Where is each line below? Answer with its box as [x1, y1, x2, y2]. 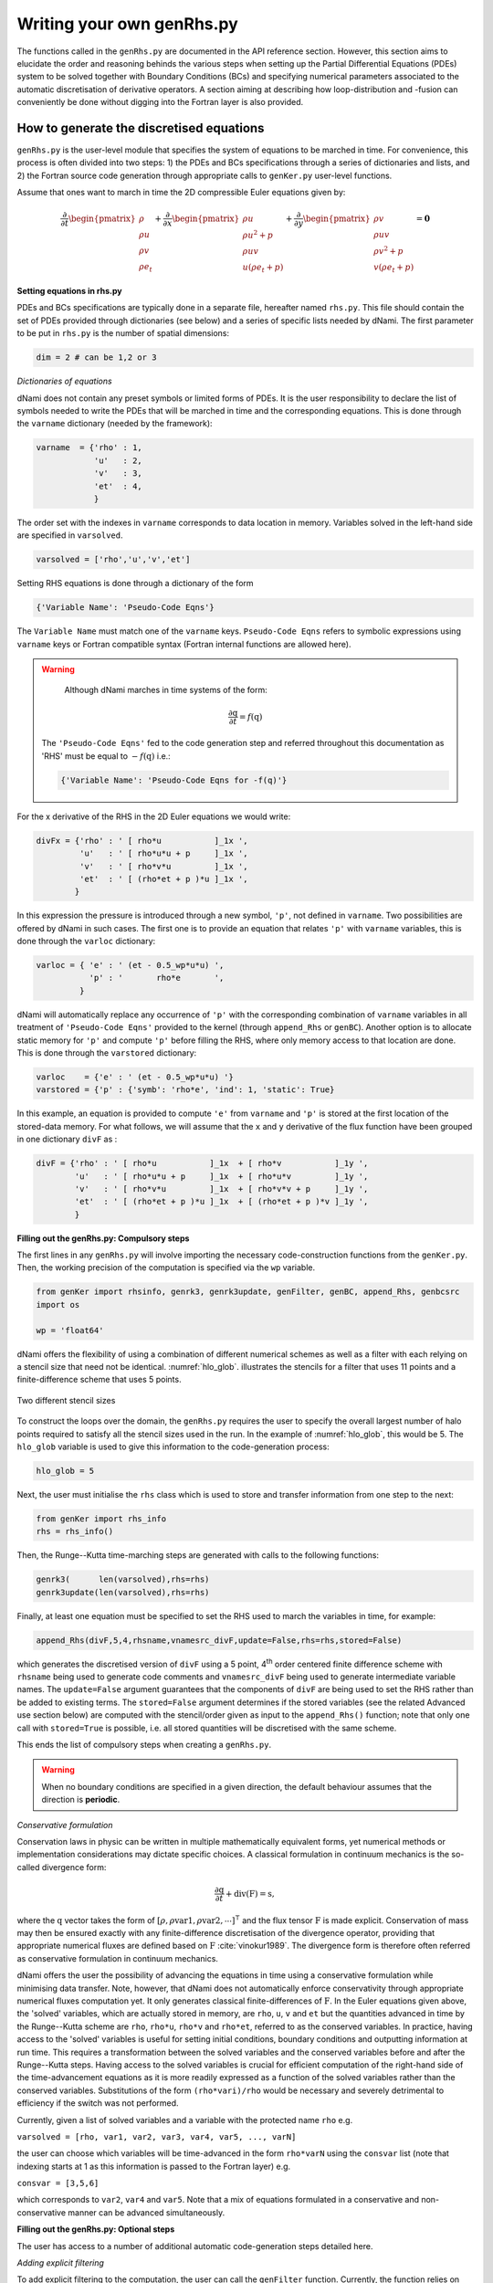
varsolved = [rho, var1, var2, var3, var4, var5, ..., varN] [16, 2131, 297, 2141]
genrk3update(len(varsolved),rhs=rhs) [36, 1587, 210, 1597]
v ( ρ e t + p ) [372, 261, 414, 274]
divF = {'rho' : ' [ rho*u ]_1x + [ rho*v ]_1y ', [36, 1158, 369, 1169]
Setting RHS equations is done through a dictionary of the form [16, 578, 255, 589]
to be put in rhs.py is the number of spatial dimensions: [16, 328, 230, 339]
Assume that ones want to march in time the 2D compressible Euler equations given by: [16, 187, 346, 198]
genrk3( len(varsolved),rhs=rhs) [36, 1574, 210, 1584]
